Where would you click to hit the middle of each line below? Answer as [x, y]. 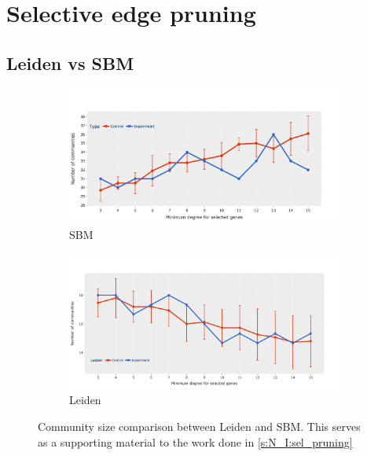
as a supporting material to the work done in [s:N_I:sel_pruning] [195, 441]
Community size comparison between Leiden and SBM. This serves [199, 426]
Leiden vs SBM [70, 63]
